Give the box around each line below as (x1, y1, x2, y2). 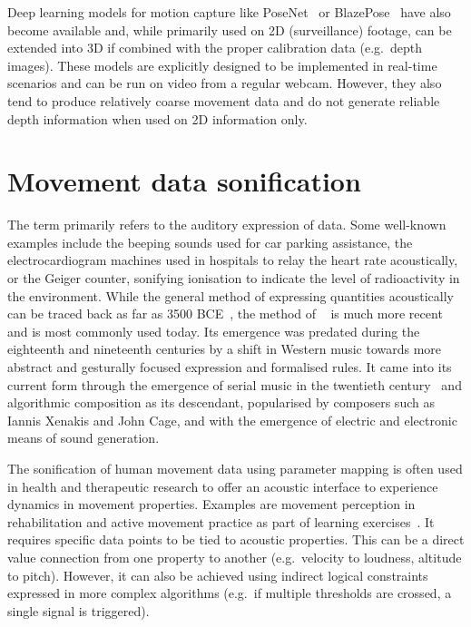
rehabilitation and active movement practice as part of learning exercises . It (7, 512, 435, 531)
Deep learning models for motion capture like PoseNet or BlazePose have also (7, 3, 451, 21)
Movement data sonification (7, 162, 361, 200)
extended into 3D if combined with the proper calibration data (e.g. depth (7, 38, 422, 57)
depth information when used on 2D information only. (7, 109, 308, 128)
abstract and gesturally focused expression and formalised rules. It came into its (7, 358, 452, 377)
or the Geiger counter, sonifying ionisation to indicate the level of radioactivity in (7, 269, 460, 288)
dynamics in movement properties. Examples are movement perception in (7, 495, 416, 514)
